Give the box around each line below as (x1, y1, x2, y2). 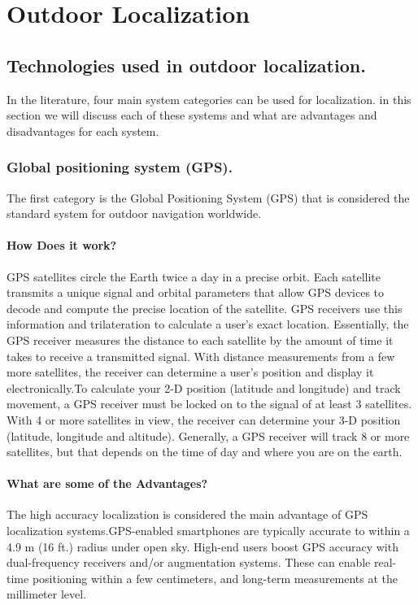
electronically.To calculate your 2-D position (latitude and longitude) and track (7, 379, 401, 396)
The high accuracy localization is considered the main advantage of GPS (7, 506, 368, 523)
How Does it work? (7, 237, 117, 254)
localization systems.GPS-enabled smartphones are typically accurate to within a (7, 522, 410, 539)
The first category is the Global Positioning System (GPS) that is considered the (7, 189, 410, 206)
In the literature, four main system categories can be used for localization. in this (7, 90, 411, 107)
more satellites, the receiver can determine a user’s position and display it (7, 363, 374, 381)
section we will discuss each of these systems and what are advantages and (7, 107, 377, 124)
